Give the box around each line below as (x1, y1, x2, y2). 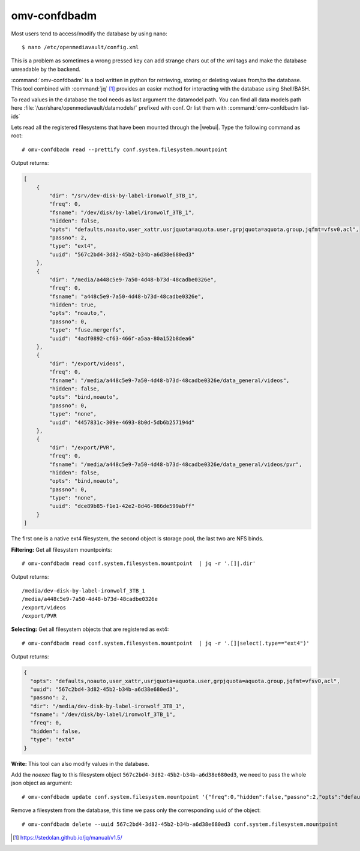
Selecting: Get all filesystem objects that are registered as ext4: (11, 626, 169, 633)
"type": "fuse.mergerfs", (49, 327, 125, 333)
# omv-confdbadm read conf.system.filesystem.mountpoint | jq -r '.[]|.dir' (22, 560, 256, 567)
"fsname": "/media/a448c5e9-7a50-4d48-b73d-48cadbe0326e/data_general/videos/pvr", (49, 461, 302, 468)
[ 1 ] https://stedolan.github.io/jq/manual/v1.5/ (13, 834, 122, 841)
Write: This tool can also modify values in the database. (11, 760, 149, 767)
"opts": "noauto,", (49, 309, 106, 317)
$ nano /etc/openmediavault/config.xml (22, 44, 139, 50)
